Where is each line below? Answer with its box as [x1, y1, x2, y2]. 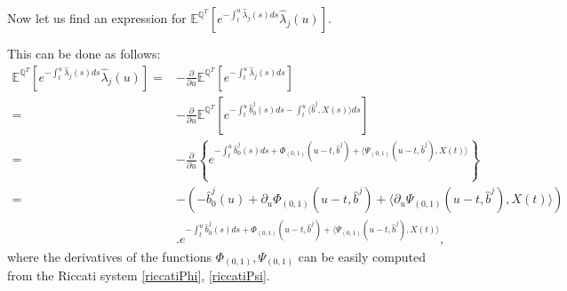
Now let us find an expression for [7, 9, 187, 27]
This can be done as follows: [7, 44, 161, 62]
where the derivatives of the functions [7, 247, 212, 265]
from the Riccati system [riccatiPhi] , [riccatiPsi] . [7, 266, 270, 285]
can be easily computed [298, 247, 426, 265]
